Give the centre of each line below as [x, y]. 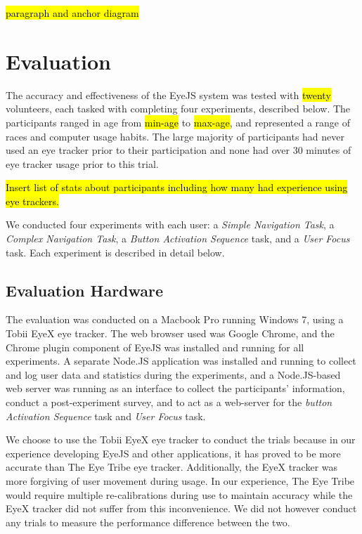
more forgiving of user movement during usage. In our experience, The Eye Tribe [180, 480]
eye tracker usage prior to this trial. [82, 163]
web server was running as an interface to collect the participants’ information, [175, 388]
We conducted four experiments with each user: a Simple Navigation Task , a [170, 224]
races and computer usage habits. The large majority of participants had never [175, 136]
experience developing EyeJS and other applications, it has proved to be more [173, 453]
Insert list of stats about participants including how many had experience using [177, 187]
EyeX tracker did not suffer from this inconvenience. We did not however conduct [181, 508]
